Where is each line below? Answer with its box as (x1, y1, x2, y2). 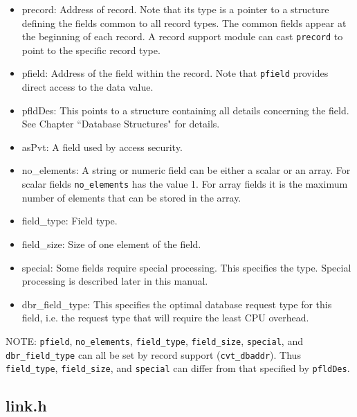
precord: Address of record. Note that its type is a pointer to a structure (21, 2, 329, 16)
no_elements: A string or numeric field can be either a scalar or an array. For (21, 163, 351, 177)
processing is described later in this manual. (21, 274, 208, 288)
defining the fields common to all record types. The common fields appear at (21, 15, 347, 30)
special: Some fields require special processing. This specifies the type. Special (21, 260, 351, 274)
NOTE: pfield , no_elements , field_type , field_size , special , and (6, 333, 303, 348)
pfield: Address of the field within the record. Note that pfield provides (21, 66, 329, 80)
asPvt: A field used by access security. (21, 139, 183, 154)
